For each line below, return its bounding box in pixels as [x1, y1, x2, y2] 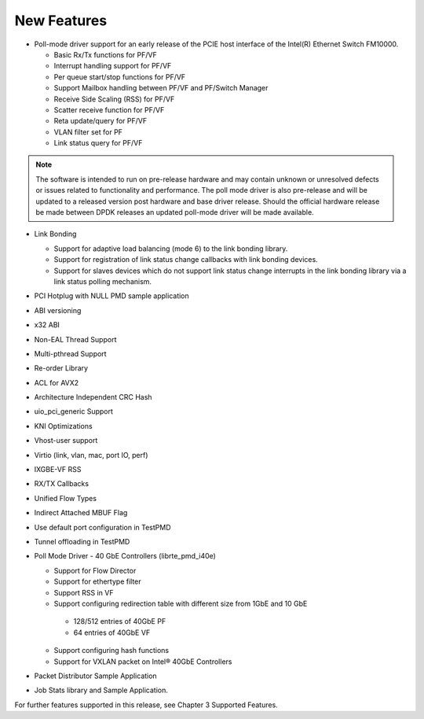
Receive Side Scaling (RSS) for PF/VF [53, 94, 175, 104]
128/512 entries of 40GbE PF [73, 617, 166, 626]
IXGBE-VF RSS [34, 465, 82, 474]
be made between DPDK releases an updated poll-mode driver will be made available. [35, 208, 314, 217]
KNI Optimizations [34, 421, 93, 430]
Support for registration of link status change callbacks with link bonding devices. [53, 255, 318, 264]
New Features [14, 12, 108, 29]
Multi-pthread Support [34, 348, 107, 358]
